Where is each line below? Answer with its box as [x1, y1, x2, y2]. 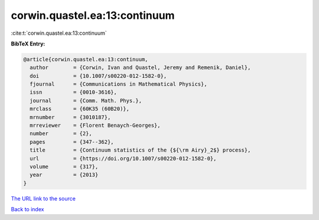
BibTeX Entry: [11, 40, 45, 47]
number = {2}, [30, 130, 93, 137]
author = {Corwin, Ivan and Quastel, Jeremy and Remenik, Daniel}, [30, 64, 251, 71]
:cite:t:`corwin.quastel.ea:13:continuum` [11, 29, 108, 37]
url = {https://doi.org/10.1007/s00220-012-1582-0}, [30, 155, 217, 162]
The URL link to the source [11, 195, 76, 202]
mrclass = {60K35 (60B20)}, [30, 106, 130, 112]
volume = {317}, [30, 163, 99, 170]
